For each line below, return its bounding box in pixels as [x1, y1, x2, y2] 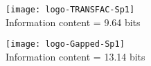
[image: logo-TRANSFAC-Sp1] [6, 5, 135, 14]
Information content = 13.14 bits [6, 49, 145, 63]
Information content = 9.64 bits [6, 14, 141, 29]
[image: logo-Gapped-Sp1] [6, 39, 125, 49]
